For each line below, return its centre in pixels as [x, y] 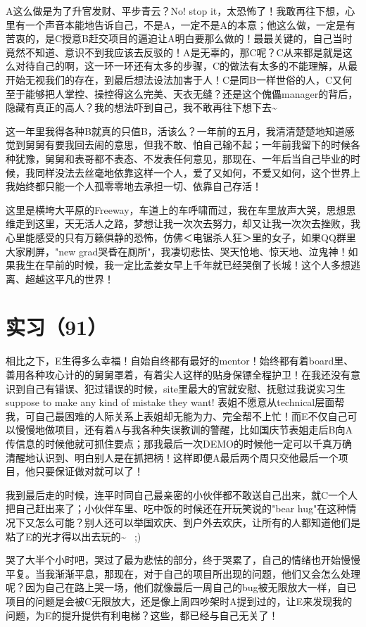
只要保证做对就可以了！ [89, 471]
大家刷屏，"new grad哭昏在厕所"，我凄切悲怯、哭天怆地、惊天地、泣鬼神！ [177, 251]
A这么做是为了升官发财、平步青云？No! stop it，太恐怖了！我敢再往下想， [176, 11]
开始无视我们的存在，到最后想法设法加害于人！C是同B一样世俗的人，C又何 [179, 79]
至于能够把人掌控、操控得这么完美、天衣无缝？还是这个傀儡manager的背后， [182, 93]
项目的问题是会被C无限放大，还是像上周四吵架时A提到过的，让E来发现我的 [179, 601]
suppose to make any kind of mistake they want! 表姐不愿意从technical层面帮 [175, 402]
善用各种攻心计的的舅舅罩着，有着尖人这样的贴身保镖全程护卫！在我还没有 [178, 374]
